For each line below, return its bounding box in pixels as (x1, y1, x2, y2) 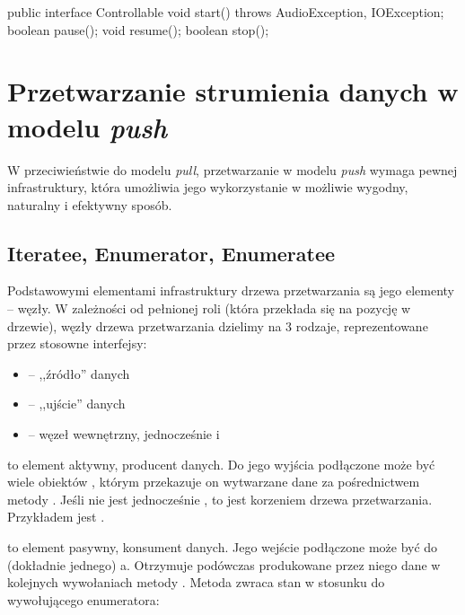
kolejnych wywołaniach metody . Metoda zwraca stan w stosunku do (7, 573, 385, 592)
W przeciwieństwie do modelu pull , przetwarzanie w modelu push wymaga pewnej (7, 160, 458, 179)
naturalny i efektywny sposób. (7, 195, 172, 214)
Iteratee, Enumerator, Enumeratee (7, 239, 336, 267)
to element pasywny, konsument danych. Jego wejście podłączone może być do (7, 538, 438, 557)
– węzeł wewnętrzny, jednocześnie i (28, 425, 220, 444)
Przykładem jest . (7, 507, 105, 526)
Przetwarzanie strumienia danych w (7, 73, 459, 110)
